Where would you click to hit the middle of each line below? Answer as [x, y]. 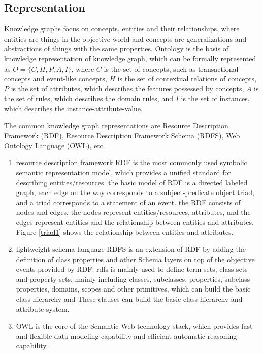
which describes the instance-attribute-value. [73, 108]
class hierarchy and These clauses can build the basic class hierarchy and [129, 299]
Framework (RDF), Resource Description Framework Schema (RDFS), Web [122, 135]
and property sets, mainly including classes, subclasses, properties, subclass [133, 279]
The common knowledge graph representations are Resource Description [116, 125]
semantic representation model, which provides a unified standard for [124, 172]
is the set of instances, [215, 98]
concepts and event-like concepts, [56, 78]
